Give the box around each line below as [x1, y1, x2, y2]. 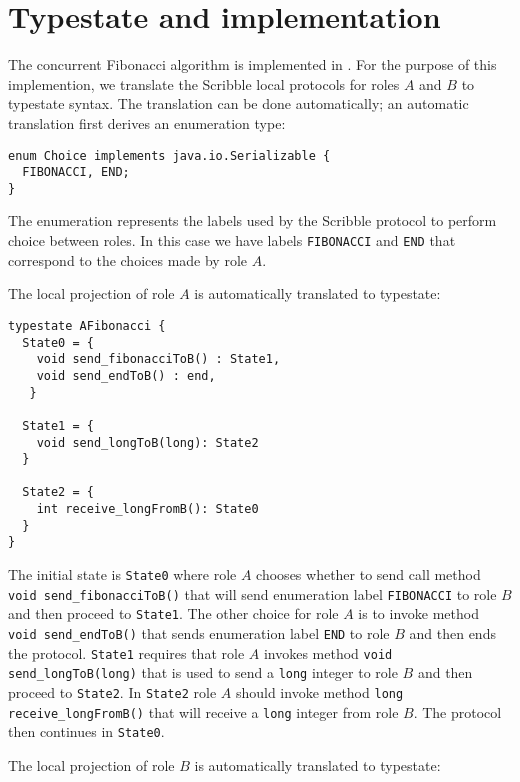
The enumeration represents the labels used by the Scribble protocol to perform [8, 210, 497, 231]
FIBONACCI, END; [22, 165, 130, 180]
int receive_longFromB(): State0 [36, 502, 259, 517]
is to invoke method [358, 603, 479, 624]
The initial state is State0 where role [8, 564, 237, 585]
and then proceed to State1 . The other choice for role [8, 603, 339, 624]
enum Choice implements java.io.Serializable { [8, 148, 331, 163]
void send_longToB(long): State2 [36, 435, 259, 450]
